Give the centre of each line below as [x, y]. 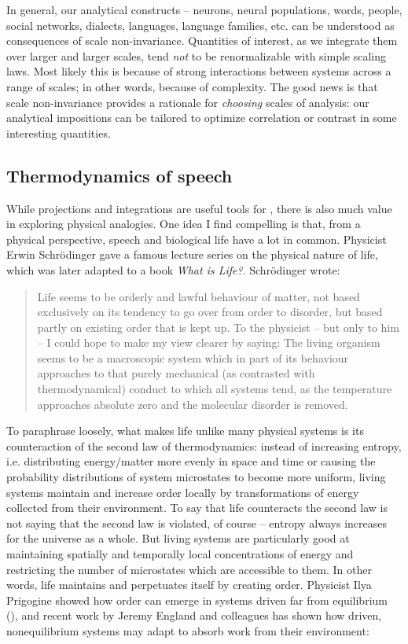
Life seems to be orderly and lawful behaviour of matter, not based [198, 296]
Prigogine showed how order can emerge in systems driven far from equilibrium [197, 600]
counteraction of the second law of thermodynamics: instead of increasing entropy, [204, 445]
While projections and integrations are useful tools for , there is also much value [199, 208]
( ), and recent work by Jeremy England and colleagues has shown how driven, [194, 615]
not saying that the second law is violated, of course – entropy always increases [197, 523]
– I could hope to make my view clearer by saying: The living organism [209, 342]
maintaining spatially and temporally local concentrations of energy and [180, 554]
